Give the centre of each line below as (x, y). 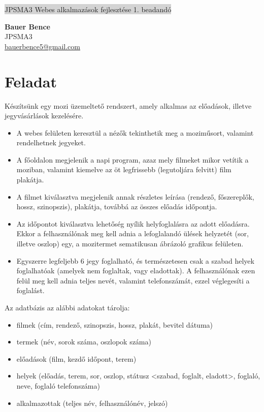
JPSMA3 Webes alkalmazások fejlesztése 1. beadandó (88, 9)
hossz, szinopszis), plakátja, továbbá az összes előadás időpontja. (117, 207)
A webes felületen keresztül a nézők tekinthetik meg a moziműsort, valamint (135, 132)
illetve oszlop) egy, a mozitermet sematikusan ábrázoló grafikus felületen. (130, 244)
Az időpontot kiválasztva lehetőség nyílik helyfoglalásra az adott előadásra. (133, 223)
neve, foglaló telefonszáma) (58, 385)
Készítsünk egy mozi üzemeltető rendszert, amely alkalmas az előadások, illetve (128, 105)
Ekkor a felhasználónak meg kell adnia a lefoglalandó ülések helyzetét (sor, (133, 233)
